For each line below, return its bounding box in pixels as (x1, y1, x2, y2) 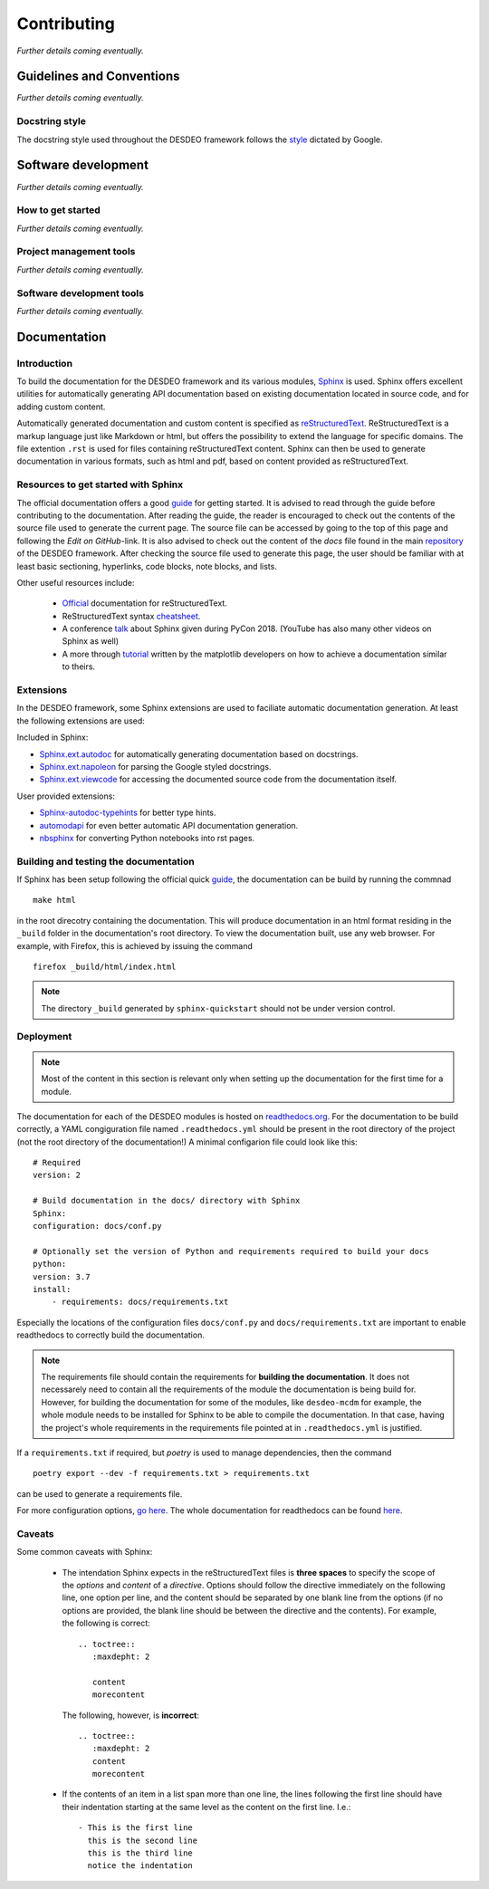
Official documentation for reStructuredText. (62, 598, 228, 609)
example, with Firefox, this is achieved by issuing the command (16, 940, 253, 951)
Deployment (16, 1030, 72, 1042)
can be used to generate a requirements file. (16, 1488, 183, 1499)
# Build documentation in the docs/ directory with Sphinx (33, 1195, 301, 1206)
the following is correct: (62, 1617, 151, 1629)
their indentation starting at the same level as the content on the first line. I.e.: (62, 1801, 351, 1812)
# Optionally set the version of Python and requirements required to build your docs (33, 1246, 429, 1256)
